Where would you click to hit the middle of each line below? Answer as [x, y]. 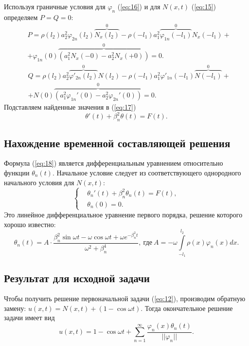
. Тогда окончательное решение [187, 308]
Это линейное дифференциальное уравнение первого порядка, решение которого [123, 214]
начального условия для [39, 182]
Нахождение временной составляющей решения [117, 143]
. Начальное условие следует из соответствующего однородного [147, 172]
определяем [21, 17]
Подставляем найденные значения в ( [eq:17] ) [70, 107]
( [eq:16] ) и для [139, 6]
